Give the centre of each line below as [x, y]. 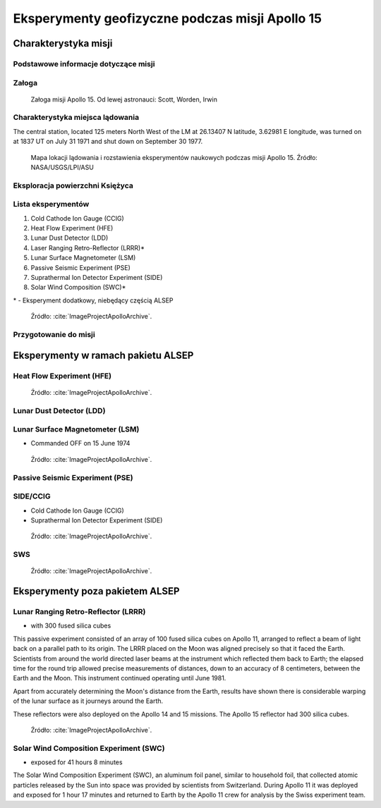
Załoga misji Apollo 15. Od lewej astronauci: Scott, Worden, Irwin [124, 99]
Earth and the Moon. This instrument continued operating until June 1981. [120, 678]
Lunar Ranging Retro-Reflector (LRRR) [79, 612]
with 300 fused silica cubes [71, 626]
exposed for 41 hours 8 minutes [77, 762]
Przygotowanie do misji [54, 334]
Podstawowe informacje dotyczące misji [84, 63]
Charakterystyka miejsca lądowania [76, 118]
